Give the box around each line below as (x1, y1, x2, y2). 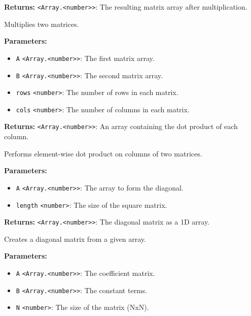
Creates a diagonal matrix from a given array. (4, 233, 146, 244)
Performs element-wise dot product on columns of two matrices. (4, 148, 202, 159)
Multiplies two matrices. (4, 18, 79, 29)
